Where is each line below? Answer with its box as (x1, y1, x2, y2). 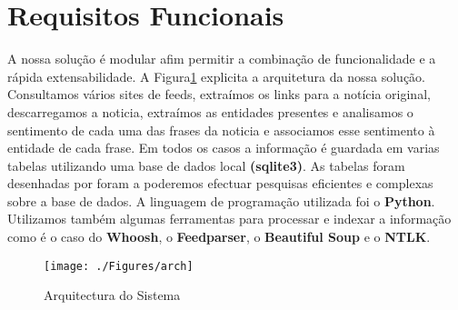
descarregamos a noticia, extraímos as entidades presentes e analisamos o (7, 102, 413, 121)
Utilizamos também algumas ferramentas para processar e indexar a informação (7, 209, 452, 228)
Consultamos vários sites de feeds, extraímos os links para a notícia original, (7, 85, 431, 104)
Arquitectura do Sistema (44, 285, 181, 305)
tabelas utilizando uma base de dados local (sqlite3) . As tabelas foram (7, 155, 405, 175)
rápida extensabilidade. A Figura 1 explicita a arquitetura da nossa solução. (7, 66, 425, 85)
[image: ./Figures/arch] (44, 259, 194, 273)
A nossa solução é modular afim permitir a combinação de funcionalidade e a (7, 49, 436, 68)
